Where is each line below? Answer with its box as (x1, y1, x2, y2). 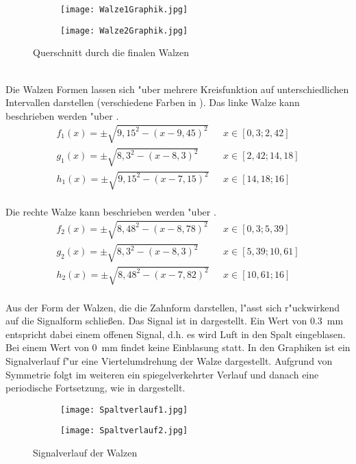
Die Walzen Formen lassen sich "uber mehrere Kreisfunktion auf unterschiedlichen (5, 81, 349, 96)
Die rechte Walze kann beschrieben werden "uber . (5, 204, 216, 218)
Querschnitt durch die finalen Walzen (33, 45, 190, 60)
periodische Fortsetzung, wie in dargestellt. (5, 381, 186, 395)
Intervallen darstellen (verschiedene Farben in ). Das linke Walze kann (5, 95, 300, 109)
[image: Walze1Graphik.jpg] (60, 5, 188, 14)
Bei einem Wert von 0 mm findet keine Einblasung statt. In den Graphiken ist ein (5, 340, 351, 355)
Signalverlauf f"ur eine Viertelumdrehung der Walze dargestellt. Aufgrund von (5, 353, 333, 368)
